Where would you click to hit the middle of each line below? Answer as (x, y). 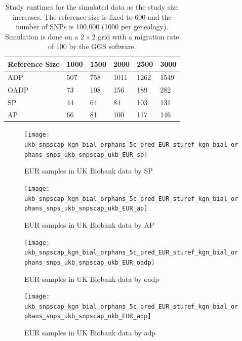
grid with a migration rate (138, 36)
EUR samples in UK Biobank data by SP (89, 171)
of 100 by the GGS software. (92, 46)
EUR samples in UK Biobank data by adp (90, 333)
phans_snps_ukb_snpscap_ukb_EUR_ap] (86, 209)
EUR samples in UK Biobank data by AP (89, 224)
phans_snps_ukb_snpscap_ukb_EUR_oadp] (90, 262)
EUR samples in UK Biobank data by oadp (92, 279)
